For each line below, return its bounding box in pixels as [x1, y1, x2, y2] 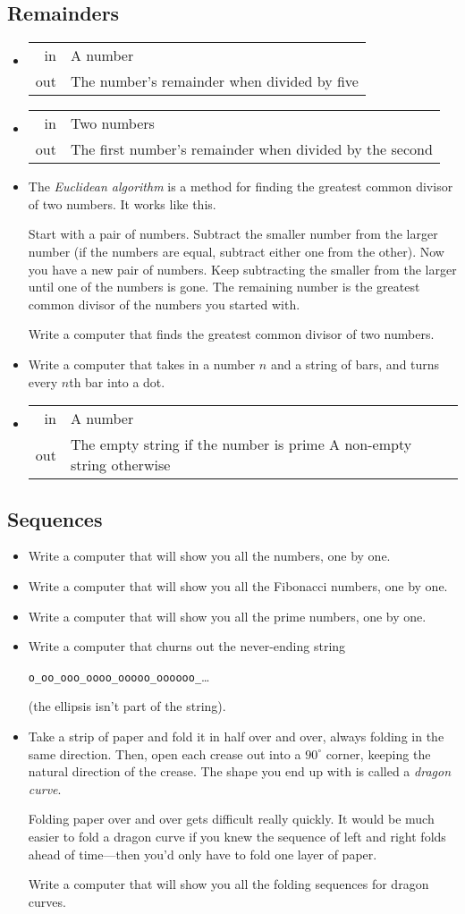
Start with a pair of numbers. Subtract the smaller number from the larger [28, 224, 438, 243]
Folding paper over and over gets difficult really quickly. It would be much [28, 809, 435, 828]
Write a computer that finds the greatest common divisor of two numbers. [28, 325, 435, 343]
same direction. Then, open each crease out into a [28, 744, 301, 763]
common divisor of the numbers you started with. [28, 294, 300, 313]
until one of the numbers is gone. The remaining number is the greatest [28, 277, 420, 296]
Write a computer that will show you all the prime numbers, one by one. [28, 606, 427, 625]
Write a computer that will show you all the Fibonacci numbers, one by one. [28, 576, 448, 595]
